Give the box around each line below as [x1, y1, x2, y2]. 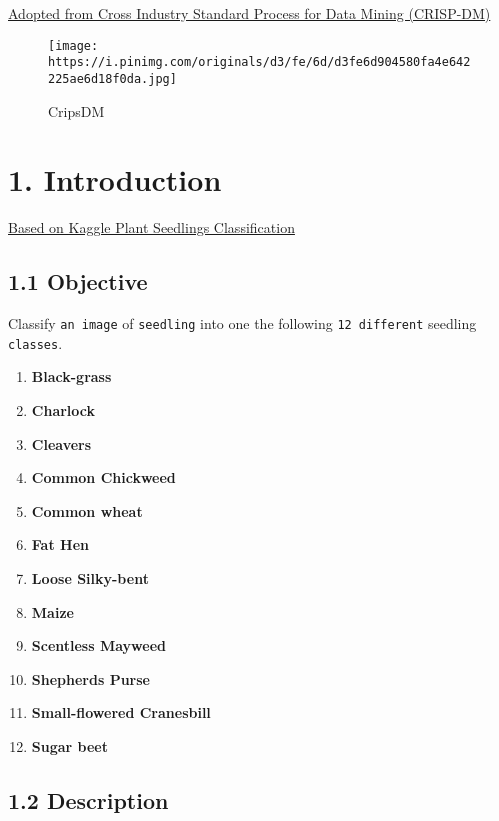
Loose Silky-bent [31, 567, 149, 588]
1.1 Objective [8, 266, 148, 297]
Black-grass [31, 366, 112, 387]
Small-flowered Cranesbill [31, 702, 211, 723]
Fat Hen [31, 534, 89, 555]
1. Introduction [8, 159, 222, 200]
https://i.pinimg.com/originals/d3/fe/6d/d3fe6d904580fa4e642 [48, 55, 471, 70]
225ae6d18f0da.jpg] [48, 71, 177, 86]
